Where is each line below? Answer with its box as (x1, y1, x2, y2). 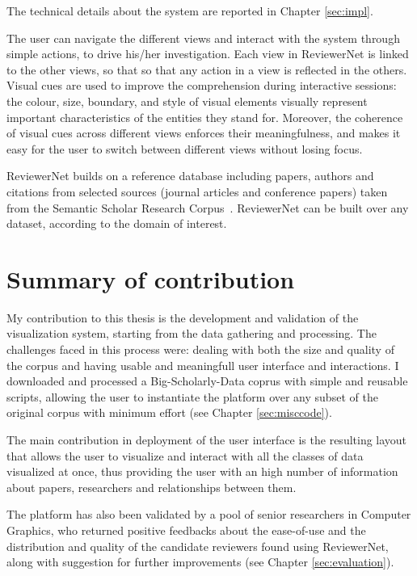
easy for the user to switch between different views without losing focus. (6, 140, 363, 157)
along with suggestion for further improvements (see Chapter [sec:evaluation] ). (6, 553, 394, 570)
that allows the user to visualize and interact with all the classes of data (6, 447, 364, 464)
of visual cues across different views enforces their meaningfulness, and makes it (6, 124, 401, 141)
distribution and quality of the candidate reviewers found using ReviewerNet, (6, 537, 389, 554)
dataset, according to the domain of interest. (6, 215, 227, 232)
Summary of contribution (6, 262, 295, 295)
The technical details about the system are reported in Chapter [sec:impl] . (6, 2, 373, 19)
